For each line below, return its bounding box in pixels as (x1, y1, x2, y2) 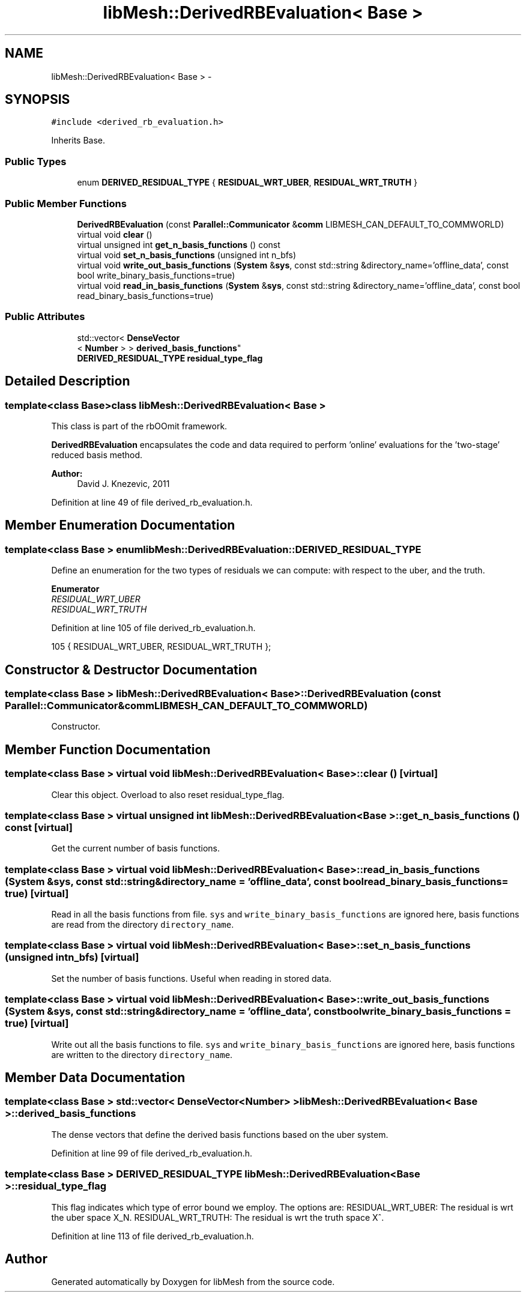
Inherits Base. (51, 135, 106, 146)
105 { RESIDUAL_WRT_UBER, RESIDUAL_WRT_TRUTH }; (51, 641, 271, 652)
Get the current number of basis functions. (51, 843, 220, 854)
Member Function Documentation (5, 742, 211, 757)
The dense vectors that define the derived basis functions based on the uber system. (51, 1129, 388, 1140)
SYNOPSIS (5, 92, 70, 107)
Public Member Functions (5, 197, 127, 210)
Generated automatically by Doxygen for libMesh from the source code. (51, 1277, 335, 1287)
